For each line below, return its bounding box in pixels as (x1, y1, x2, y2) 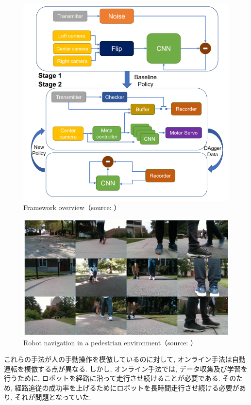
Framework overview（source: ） (23, 202, 121, 212)
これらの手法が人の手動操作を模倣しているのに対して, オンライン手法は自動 (4, 354, 246, 364)
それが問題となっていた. (15, 392, 91, 402)
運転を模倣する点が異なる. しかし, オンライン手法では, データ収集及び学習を (4, 363, 248, 373)
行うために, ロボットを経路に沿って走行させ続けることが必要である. (4, 373, 220, 383)
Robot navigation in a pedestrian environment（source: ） (23, 338, 197, 348)
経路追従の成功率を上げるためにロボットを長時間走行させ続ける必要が (15, 382, 239, 392)
